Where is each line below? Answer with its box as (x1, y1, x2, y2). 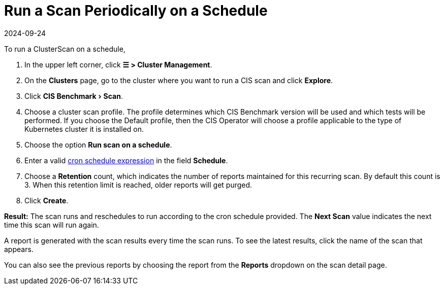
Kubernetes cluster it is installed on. (24, 124, 144, 133)
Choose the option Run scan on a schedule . (24, 140, 172, 149)
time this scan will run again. (4, 220, 99, 229)
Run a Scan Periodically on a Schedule (4, 2, 268, 19)
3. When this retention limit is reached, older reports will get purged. (24, 180, 252, 189)
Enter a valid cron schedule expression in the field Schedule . (24, 156, 228, 165)
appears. (4, 244, 34, 254)
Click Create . (24, 196, 69, 205)
